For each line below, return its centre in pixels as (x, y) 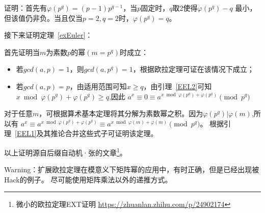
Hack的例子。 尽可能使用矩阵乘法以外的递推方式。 (88, 179)
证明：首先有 (25, 8)
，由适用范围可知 (98, 86)
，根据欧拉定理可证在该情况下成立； (193, 69)
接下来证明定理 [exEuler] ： (48, 35)
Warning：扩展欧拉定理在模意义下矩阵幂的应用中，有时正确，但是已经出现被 (132, 169)
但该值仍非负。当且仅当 (43, 18)
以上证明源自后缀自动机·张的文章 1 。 (65, 151)
